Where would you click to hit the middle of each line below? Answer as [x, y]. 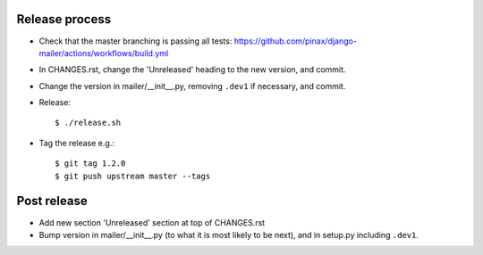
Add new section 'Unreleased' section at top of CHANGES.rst [152, 222]
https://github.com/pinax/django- [296, 41]
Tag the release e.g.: [77, 143]
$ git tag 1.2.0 [90, 164]
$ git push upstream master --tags [133, 176]
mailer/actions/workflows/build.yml [104, 53]
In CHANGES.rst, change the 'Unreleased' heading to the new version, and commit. [192, 70]
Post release [52, 201]
